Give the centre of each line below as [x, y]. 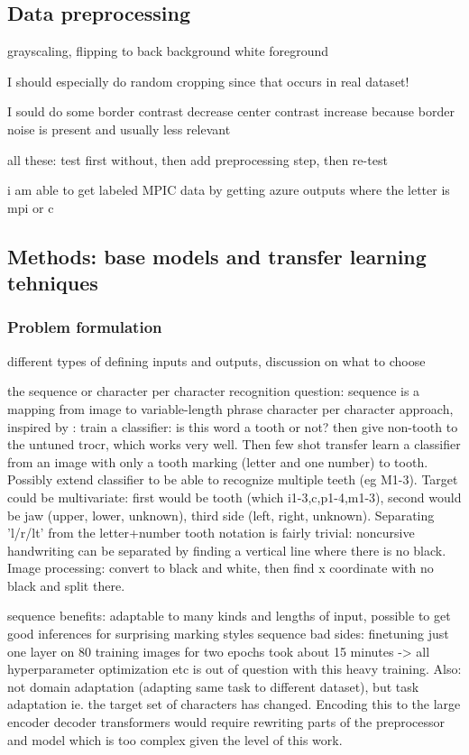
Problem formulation [85, 327]
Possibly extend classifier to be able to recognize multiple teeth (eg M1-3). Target [233, 479]
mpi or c [31, 207]
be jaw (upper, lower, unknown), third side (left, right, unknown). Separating [221, 515]
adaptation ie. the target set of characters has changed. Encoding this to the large [234, 704]
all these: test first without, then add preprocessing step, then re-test [198, 159]
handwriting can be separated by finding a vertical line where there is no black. [227, 550]
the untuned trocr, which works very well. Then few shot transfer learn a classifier [234, 444]
